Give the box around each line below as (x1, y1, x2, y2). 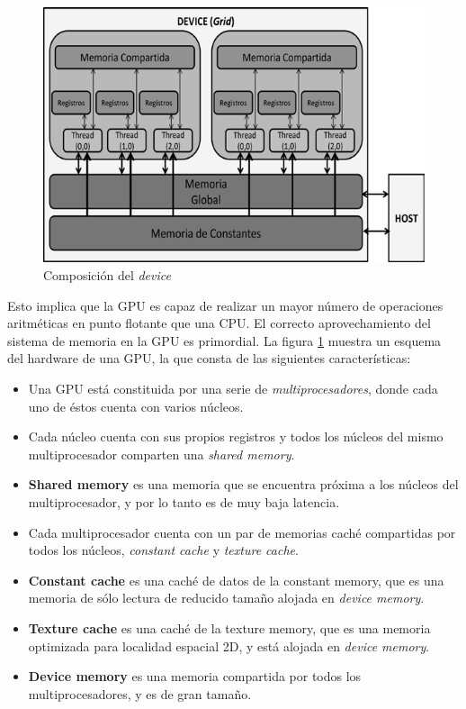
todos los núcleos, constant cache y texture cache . (28, 541, 299, 559)
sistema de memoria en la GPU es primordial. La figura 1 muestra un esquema (7, 331, 442, 350)
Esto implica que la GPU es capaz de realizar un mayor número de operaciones (7, 295, 444, 314)
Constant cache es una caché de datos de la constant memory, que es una (28, 570, 444, 589)
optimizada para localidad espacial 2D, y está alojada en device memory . (28, 636, 430, 655)
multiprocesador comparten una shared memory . (28, 444, 295, 463)
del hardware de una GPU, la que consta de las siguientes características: (7, 349, 411, 368)
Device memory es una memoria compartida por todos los (28, 667, 362, 686)
